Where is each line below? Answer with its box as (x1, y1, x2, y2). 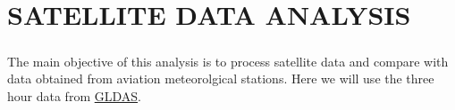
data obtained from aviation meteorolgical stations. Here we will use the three (7, 69, 434, 88)
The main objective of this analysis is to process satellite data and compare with (7, 51, 449, 70)
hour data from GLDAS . (7, 86, 141, 105)
